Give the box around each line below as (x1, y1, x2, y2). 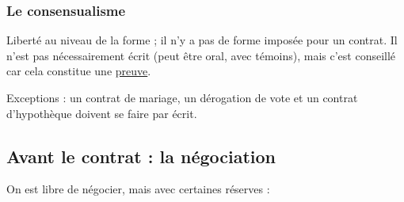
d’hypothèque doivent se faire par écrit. (6, 105, 197, 121)
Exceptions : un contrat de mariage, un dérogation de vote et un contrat (6, 90, 358, 105)
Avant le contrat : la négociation (6, 143, 276, 168)
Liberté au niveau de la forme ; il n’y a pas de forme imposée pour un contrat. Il (6, 32, 398, 48)
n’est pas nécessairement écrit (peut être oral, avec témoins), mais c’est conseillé (6, 47, 396, 63)
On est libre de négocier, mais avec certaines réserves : (6, 181, 270, 197)
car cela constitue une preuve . (6, 63, 151, 79)
